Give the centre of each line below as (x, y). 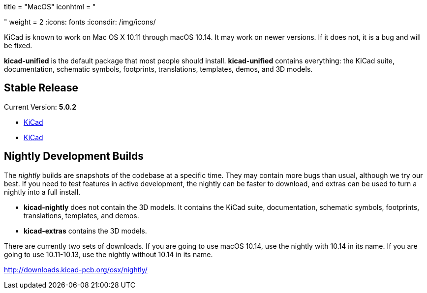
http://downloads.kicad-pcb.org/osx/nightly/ (76, 269)
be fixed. (18, 45)
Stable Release (41, 88)
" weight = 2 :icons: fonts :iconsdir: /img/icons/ (80, 22)
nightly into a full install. (42, 192)
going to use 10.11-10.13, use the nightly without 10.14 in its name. (108, 254)
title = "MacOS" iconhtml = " (50, 7)
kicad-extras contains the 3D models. (85, 231)
